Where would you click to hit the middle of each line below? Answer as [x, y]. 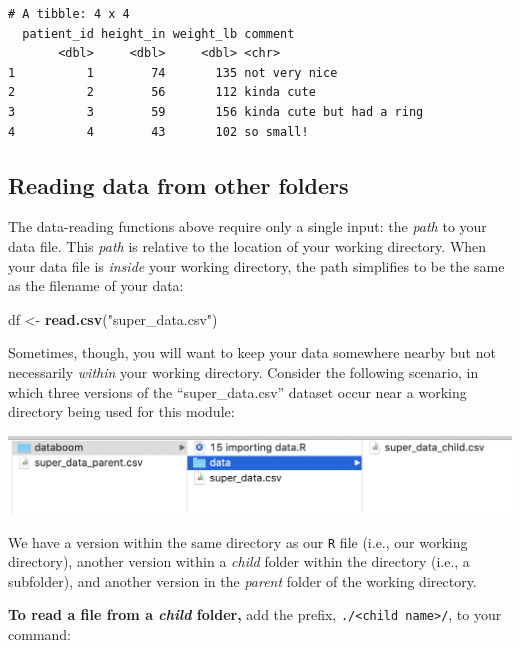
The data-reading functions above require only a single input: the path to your [247, 226]
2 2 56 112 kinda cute [162, 92]
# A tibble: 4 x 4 [69, 14]
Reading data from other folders [178, 184]
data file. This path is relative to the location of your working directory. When [247, 245]
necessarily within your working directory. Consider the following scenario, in [243, 371]
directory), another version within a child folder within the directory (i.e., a [239, 561]
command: [39, 634]
